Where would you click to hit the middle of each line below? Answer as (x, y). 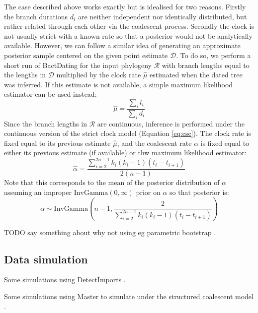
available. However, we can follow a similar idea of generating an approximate (122, 45)
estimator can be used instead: (50, 94)
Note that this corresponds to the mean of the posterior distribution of (112, 182)
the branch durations (36, 16)
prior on (148, 192)
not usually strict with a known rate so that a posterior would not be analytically (128, 35)
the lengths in (25, 75)
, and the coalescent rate (154, 143)
